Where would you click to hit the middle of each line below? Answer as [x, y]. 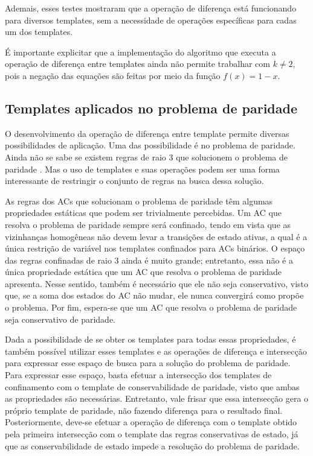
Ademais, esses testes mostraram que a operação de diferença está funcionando [151, 8]
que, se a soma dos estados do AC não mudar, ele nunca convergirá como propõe [154, 295]
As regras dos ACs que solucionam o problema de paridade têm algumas [139, 201]
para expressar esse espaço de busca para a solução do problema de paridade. [148, 363]
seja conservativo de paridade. [60, 319]
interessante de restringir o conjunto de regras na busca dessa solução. [134, 181]
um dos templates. [39, 32]
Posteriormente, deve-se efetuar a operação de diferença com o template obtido [151, 422]
